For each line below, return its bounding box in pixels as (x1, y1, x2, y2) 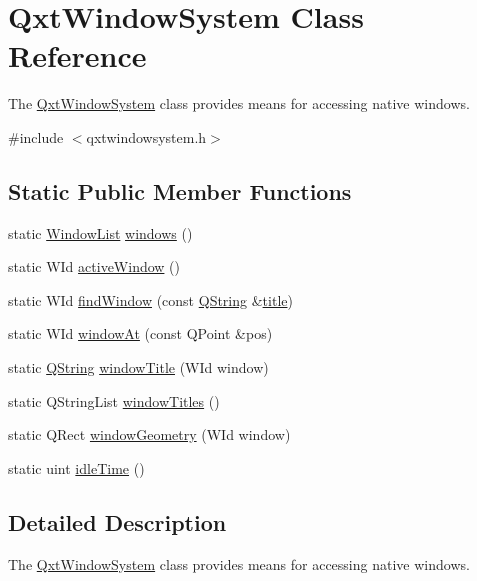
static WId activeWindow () (8, 256, 180, 277)
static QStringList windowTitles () (8, 390, 220, 411)
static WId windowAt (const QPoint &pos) (8, 323, 273, 344)
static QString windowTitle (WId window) (8, 357, 269, 378)
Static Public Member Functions (8, 175, 352, 206)
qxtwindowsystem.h (86, 126, 207, 147)
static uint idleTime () (8, 457, 145, 478)
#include (8, 126, 64, 147)
